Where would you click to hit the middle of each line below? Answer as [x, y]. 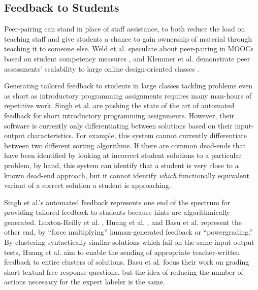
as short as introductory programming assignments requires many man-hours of [128, 95]
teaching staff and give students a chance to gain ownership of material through [128, 38]
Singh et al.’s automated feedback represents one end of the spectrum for [117, 202]
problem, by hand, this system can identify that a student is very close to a [121, 165]
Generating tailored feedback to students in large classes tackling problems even [128, 86]
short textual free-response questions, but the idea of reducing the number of [124, 271]
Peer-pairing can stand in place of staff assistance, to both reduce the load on [125, 29]
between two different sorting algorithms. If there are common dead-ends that [125, 145]
